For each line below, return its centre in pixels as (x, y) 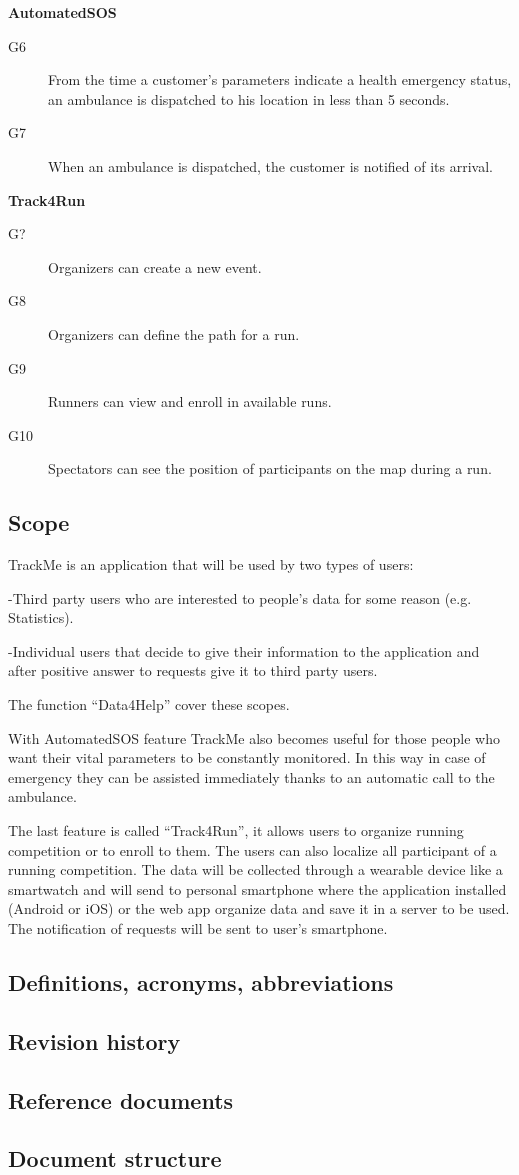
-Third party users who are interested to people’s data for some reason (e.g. (240, 597)
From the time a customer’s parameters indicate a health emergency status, (280, 79)
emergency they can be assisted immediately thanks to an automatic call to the (251, 776)
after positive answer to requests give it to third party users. (193, 670)
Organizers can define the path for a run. (174, 333)
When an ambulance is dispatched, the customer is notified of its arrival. (271, 165)
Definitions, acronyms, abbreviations (201, 982)
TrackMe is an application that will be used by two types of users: (211, 564)
